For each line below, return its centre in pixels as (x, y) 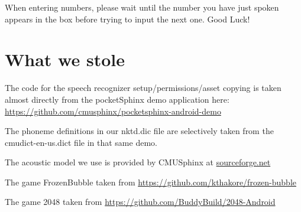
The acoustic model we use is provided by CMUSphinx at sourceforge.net (138, 162)
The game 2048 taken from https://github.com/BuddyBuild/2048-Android (140, 202)
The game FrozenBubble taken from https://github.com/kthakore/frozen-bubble (150, 182)
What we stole (65, 59)
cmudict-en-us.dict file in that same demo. (81, 142)
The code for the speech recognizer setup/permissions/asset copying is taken (143, 88)
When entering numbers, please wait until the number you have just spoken (142, 7)
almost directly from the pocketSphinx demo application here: (117, 99)
